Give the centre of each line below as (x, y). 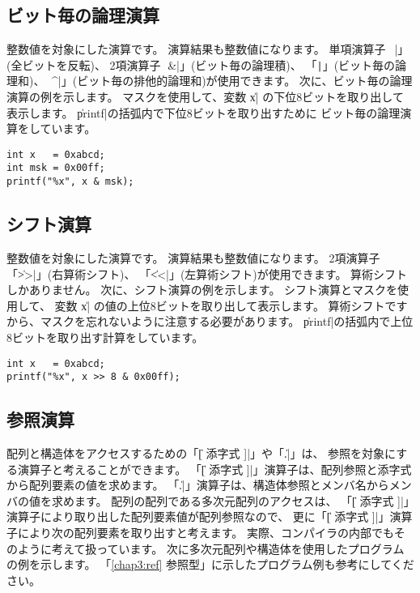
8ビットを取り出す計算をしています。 (105, 337)
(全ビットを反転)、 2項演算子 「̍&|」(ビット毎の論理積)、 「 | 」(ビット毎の (201, 64)
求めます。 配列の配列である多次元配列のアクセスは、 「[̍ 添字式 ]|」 (230, 500)
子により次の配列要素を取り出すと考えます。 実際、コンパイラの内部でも (200, 533)
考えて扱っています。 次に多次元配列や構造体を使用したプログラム (228, 548)
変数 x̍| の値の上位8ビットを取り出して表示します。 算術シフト (220, 305)
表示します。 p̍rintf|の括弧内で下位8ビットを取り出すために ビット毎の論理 (204, 112)
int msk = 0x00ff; (56, 168)
